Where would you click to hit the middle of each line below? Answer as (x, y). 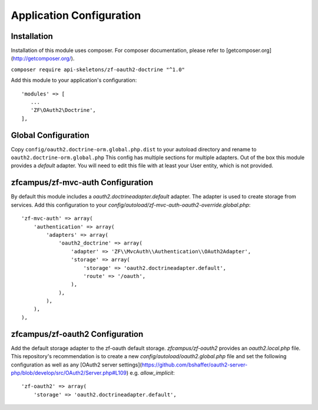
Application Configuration (76, 15)
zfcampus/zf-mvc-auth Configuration (82, 183)
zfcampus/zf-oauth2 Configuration (77, 334)
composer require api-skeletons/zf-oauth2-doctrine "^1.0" (98, 70)
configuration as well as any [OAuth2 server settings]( (77, 365)
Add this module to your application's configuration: (74, 80)
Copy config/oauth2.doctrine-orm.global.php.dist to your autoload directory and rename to (134, 149)
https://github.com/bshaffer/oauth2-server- (195, 365)
